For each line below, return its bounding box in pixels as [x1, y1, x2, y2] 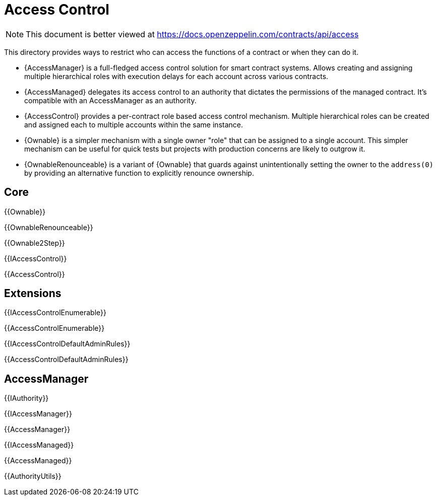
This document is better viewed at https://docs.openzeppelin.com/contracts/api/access [26, 29, 359, 39]
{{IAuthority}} [4, 394, 49, 403]
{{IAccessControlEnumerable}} [4, 308, 107, 317]
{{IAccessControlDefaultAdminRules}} [4, 339, 131, 348]
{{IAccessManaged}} [4, 441, 74, 450]
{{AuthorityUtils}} [4, 472, 61, 481]
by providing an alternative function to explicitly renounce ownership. [24, 168, 254, 177]
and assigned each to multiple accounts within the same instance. [24, 120, 243, 129]
